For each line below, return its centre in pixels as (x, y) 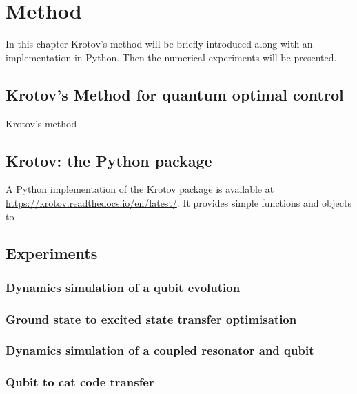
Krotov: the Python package (109, 160)
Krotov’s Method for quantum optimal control (175, 94)
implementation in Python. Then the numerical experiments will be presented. (171, 57)
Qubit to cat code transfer (80, 382)
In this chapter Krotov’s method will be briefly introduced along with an (159, 44)
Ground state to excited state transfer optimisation (151, 319)
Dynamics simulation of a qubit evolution (123, 287)
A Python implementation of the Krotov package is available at (140, 189)
